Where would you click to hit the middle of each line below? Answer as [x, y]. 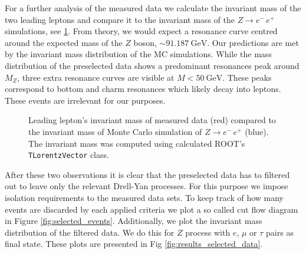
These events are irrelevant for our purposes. [85, 100]
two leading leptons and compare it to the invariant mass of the [120, 19]
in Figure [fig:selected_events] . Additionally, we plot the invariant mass [134, 221]
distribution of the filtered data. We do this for [90, 232]
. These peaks [247, 77]
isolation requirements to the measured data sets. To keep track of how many [144, 197]
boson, [145, 42]
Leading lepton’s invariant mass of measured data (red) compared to [152, 120]
